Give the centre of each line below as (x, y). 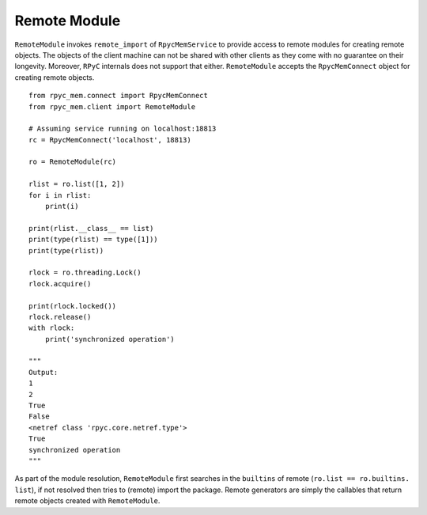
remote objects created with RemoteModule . (87, 501)
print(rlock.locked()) (73, 306)
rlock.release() (60, 317)
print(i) (62, 206)
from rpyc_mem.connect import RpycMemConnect (119, 96)
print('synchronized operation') (110, 339)
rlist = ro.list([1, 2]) (77, 184)
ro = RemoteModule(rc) (73, 162)
